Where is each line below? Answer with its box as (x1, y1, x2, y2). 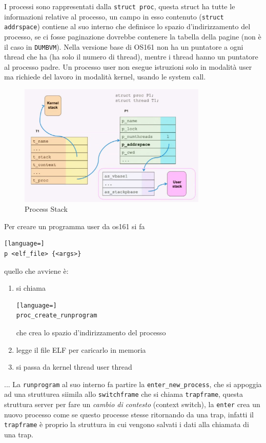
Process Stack (25, 204, 68, 214)
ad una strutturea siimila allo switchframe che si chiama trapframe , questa (4, 389, 243, 399)
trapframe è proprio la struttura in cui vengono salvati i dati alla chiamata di (4, 419, 249, 430)
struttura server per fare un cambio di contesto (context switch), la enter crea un (4, 399, 260, 410)
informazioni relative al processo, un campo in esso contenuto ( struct (4, 11, 224, 22)
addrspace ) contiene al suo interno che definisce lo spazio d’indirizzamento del (4, 21, 251, 32)
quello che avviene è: (4, 265, 69, 276)
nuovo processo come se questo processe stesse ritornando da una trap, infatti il (4, 409, 254, 419)
